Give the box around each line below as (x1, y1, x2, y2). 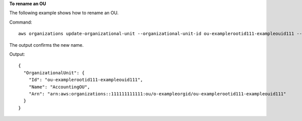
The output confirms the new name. (9, 42, 84, 48)
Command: (9, 19, 32, 25)
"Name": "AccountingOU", (28, 84, 90, 90)
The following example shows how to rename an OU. (9, 10, 119, 16)
